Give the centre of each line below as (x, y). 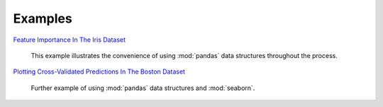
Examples (43, 18)
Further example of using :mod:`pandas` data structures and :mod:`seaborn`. (143, 88)
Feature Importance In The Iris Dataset (70, 40)
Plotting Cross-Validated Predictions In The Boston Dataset (99, 72)
